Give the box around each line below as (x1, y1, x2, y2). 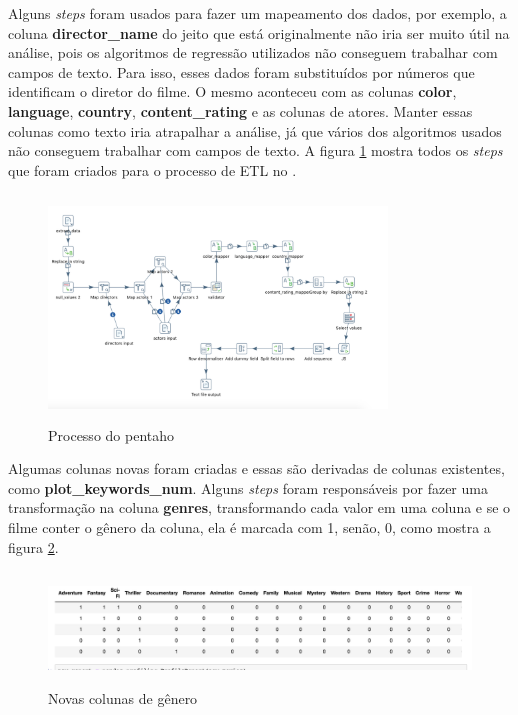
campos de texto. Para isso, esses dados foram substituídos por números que (8, 61, 475, 82)
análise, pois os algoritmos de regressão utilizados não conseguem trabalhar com (8, 42, 498, 63)
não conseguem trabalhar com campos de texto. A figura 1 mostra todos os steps (8, 140, 503, 161)
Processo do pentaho (48, 424, 174, 445)
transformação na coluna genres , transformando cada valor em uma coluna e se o (8, 497, 511, 518)
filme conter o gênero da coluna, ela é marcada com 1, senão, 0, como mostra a (8, 517, 491, 538)
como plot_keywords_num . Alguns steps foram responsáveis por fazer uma (8, 477, 488, 498)
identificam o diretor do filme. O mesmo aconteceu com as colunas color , (8, 81, 457, 102)
